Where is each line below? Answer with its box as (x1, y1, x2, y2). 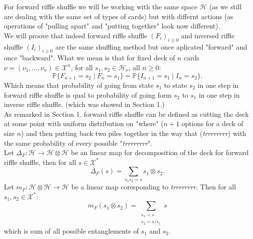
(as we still (209, 1, 242, 11)
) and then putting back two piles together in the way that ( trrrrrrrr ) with (21, 128, 247, 138)
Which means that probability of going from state (4, 80, 154, 90)
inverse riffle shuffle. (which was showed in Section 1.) (4, 99, 165, 109)
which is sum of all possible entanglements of (4, 225, 139, 236)
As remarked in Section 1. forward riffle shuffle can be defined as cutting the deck (4, 108, 249, 119)
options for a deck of (181, 118, 243, 129)
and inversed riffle (181, 30, 235, 40)
